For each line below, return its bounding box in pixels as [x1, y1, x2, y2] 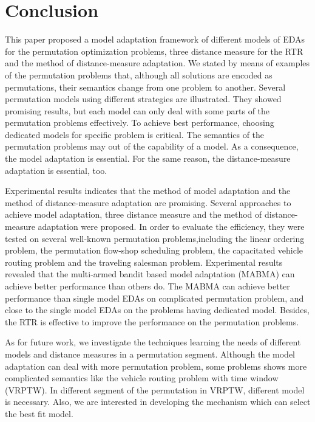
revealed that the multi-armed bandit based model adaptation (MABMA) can [5, 268, 295, 280]
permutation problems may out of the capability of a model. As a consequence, [5, 140, 299, 153]
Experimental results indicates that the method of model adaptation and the [5, 184, 291, 197]
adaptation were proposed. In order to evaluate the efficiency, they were [38, 220, 305, 233]
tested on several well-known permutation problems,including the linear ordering [5, 232, 305, 244]
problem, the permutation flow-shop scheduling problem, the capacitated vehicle [5, 244, 303, 257]
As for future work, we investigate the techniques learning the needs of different [5, 336, 301, 348]
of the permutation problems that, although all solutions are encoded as [5, 68, 273, 81]
